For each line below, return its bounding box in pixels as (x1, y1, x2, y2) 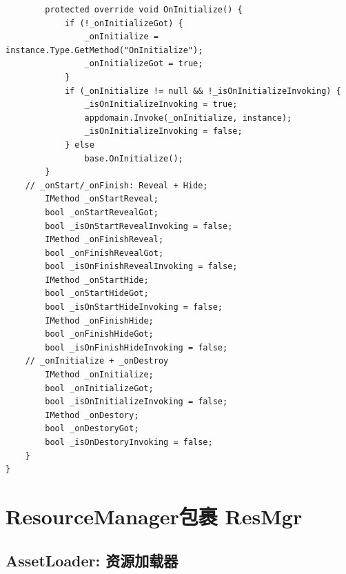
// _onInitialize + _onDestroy (25, 356, 169, 366)
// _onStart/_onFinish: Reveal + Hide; (25, 180, 208, 190)
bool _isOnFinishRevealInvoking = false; (45, 261, 238, 272)
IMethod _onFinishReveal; (45, 235, 164, 245)
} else (64, 139, 94, 150)
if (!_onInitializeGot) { (64, 18, 183, 28)
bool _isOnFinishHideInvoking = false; (45, 342, 228, 353)
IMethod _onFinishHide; (45, 315, 154, 326)
